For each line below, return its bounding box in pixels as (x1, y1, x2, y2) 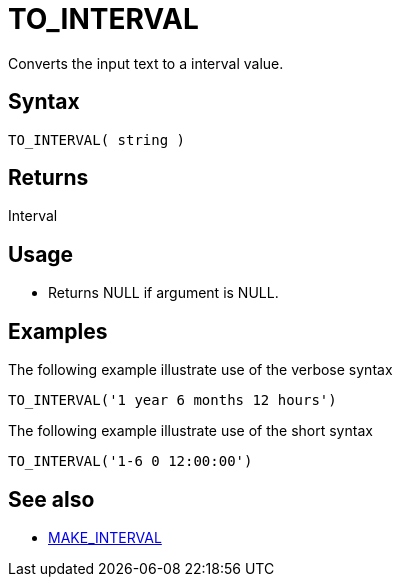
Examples (8, 318, 108, 344)
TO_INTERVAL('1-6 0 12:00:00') (8, 453, 253, 470)
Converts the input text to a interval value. (8, 54, 284, 72)
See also (8, 486, 95, 512)
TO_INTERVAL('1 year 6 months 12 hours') (8, 392, 337, 409)
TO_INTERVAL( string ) (8, 131, 186, 148)
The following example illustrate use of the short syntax (8, 422, 373, 440)
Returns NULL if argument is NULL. (48, 284, 279, 302)
